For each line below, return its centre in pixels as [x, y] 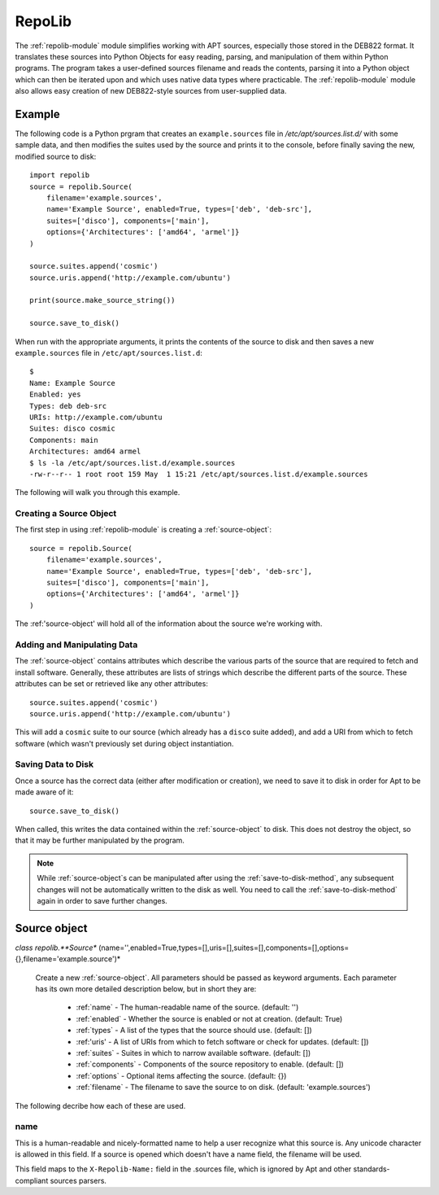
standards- [372, 1169]
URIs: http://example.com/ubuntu [96, 417]
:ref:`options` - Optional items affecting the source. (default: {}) [181, 1075]
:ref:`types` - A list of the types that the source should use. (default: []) [194, 1031]
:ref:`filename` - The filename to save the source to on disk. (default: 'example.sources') [224, 1088]
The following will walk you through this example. [98, 492]
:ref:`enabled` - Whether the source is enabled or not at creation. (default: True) [209, 1018]
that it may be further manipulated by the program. [100, 840]
